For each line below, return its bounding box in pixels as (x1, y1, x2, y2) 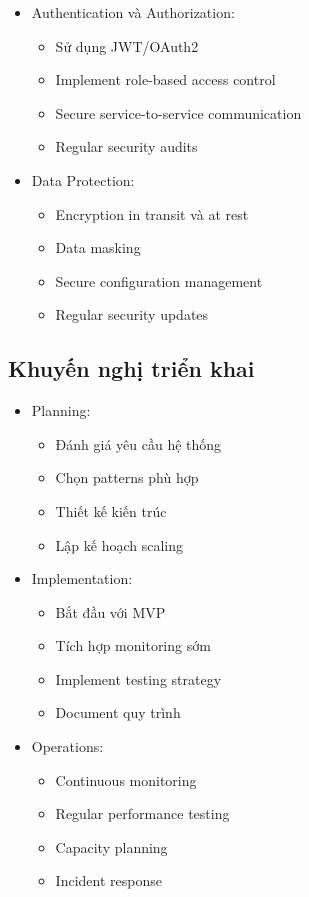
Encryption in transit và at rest (55, 203, 249, 224)
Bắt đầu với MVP (55, 601, 166, 622)
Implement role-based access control (55, 69, 276, 90)
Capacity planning (55, 836, 168, 857)
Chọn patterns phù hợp (55, 467, 199, 488)
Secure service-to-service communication (55, 102, 302, 123)
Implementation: (31, 568, 133, 589)
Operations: (31, 736, 104, 757)
